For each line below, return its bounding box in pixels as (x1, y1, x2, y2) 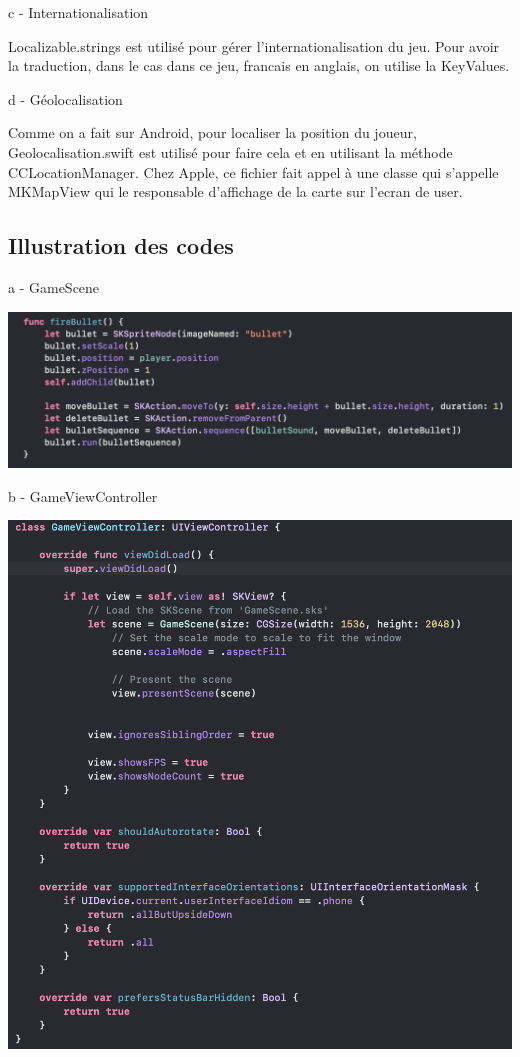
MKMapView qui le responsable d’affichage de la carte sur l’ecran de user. (8, 181, 463, 202)
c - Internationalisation (8, 2, 149, 22)
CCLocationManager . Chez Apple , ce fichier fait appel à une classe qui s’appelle (8, 161, 499, 182)
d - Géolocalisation (8, 88, 123, 109)
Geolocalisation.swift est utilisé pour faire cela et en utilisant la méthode (8, 141, 453, 162)
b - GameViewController (8, 485, 158, 506)
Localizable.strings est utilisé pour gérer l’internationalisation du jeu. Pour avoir (8, 35, 500, 56)
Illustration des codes (8, 230, 234, 261)
